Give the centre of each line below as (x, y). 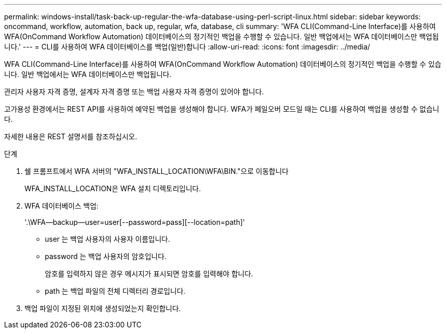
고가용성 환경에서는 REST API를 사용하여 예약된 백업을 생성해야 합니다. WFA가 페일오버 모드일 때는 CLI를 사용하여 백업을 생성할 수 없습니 (222, 109)
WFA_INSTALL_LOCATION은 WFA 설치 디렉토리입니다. (113, 188)
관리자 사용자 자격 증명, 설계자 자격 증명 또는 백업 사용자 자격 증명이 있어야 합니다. (134, 92)
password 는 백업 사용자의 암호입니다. (106, 256)
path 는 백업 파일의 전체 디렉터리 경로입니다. (115, 291)
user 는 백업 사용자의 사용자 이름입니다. (108, 239)
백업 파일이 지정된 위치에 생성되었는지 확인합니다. (103, 308)
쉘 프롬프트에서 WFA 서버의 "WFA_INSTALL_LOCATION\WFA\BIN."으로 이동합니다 (157, 171)
